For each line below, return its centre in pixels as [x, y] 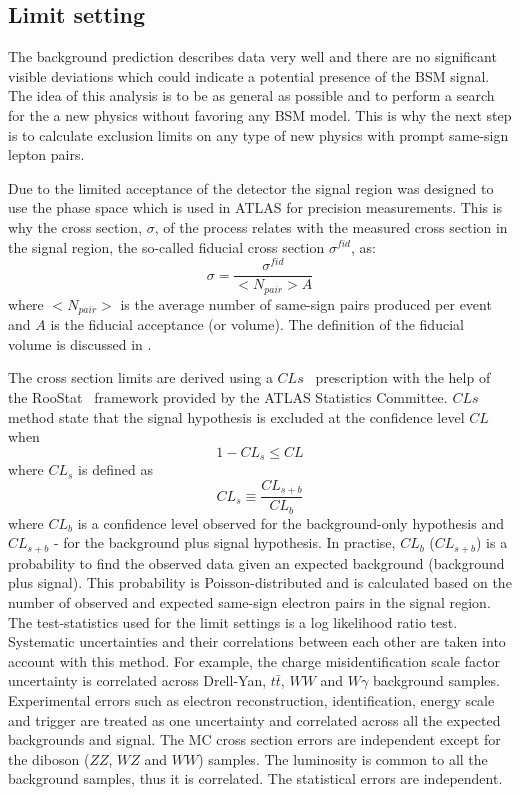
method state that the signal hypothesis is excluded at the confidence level [236, 416]
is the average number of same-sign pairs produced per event [306, 303]
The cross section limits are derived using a [140, 377]
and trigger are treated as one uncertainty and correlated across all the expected [254, 719]
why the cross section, [75, 226]
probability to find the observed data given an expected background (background [256, 562]
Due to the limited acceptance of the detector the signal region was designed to [251, 187]
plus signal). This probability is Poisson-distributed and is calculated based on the [260, 582]
